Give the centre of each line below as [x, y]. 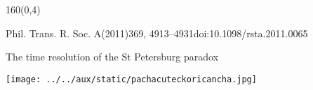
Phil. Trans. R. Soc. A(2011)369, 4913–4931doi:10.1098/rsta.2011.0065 [157, 33]
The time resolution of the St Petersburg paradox [112, 57]
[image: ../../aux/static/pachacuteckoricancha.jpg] [131, 79]
